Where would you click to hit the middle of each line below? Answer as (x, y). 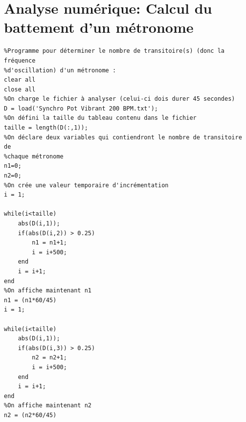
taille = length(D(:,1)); (46, 128)
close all (20, 89)
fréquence (20, 60)
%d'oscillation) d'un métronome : (60, 70)
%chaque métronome (34, 156)
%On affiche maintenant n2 (48, 406)
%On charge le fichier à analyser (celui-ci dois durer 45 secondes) (120, 99)
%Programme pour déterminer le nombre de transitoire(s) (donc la (114, 51)
